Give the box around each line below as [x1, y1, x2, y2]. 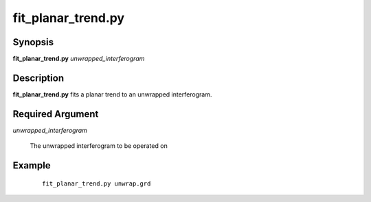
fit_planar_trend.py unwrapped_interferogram [12, 55, 145, 63]
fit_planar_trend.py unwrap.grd [42, 179, 151, 188]
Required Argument [12, 108, 99, 120]
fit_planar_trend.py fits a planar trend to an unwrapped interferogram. [12, 90, 212, 99]
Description [12, 72, 65, 84]
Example [12, 160, 51, 171]
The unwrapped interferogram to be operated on [30, 142, 168, 150]
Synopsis [12, 36, 54, 48]
